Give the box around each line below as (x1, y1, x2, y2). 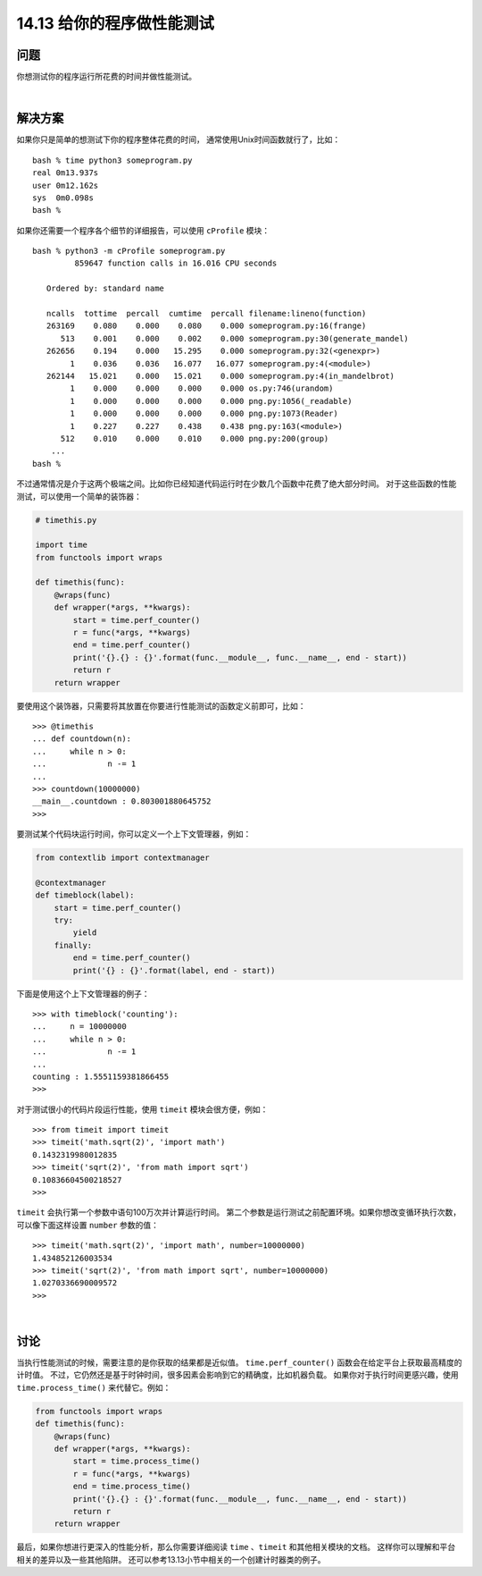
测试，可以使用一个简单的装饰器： (16, 491, 142, 501)
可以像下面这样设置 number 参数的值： (16, 1219, 160, 1230)
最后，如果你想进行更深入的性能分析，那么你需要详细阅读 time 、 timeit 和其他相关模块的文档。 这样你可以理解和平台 (16, 1542, 456, 1553)
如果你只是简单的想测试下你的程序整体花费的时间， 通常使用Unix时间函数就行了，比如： (16, 134, 341, 145)
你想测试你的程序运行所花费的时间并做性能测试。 (16, 72, 196, 82)
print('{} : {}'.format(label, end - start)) (72, 965, 276, 975)
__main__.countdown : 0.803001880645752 (32, 796, 212, 806)
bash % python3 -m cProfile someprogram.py (32, 246, 226, 257)
